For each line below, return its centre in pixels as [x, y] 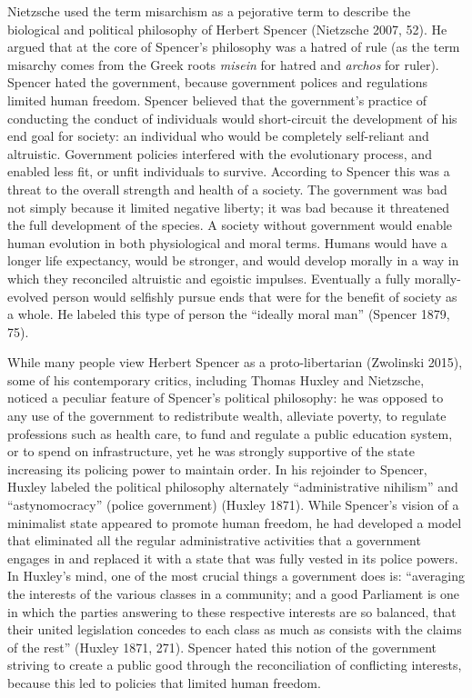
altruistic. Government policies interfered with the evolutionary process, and [220, 153]
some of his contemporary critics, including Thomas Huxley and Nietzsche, [216, 379]
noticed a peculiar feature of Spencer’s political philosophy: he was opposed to [226, 398]
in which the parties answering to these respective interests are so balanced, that [232, 611]
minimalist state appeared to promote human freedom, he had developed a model [235, 522]
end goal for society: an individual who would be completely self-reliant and [218, 136]
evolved [28, 296]
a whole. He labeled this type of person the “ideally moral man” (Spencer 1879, [229, 314]
